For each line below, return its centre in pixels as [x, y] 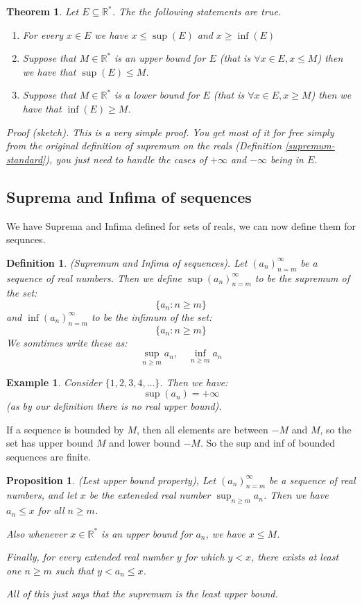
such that [75, 570]
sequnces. [26, 239]
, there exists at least [295, 557]
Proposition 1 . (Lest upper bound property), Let [111, 480]
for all [51, 510]
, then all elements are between [202, 429]
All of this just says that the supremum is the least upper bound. [142, 594]
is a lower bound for [157, 95]
